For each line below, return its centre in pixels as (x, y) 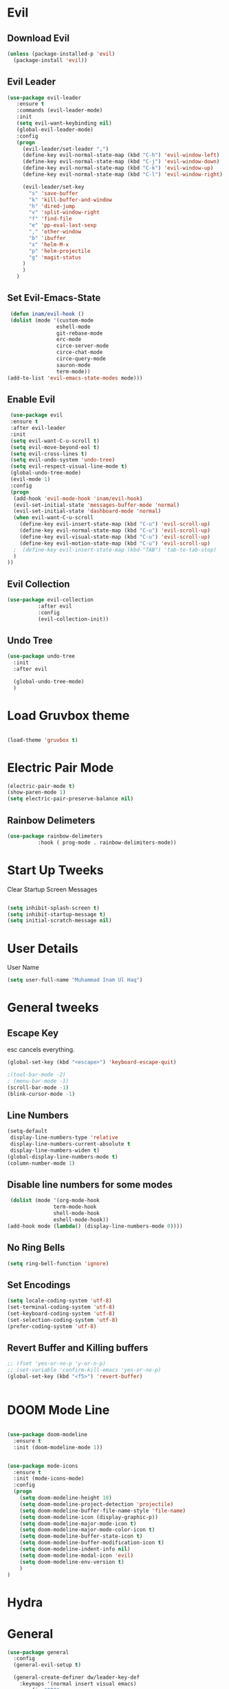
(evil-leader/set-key (53, 187)
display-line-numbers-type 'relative (64, 1138)
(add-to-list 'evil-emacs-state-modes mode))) (75, 378)
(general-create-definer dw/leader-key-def (76, 1678)
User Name (23, 967)
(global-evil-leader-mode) (55, 129)
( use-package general (38, 1652)
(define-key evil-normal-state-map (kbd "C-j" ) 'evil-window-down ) (121, 162)
